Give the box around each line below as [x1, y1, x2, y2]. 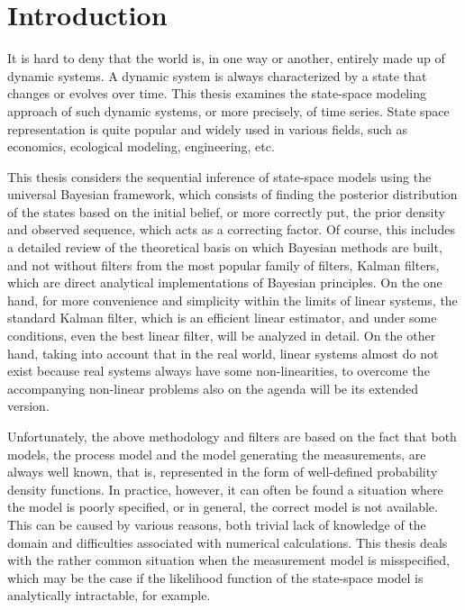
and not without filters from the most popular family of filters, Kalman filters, [7, 255, 440, 274]
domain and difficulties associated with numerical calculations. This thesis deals [7, 533, 448, 551]
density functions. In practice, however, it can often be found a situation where [7, 479, 443, 498]
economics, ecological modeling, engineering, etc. [7, 137, 275, 156]
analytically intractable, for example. [7, 586, 211, 605]
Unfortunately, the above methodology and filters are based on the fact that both [7, 427, 457, 445]
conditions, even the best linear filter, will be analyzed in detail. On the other [7, 326, 436, 345]
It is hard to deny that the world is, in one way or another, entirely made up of [7, 49, 445, 68]
